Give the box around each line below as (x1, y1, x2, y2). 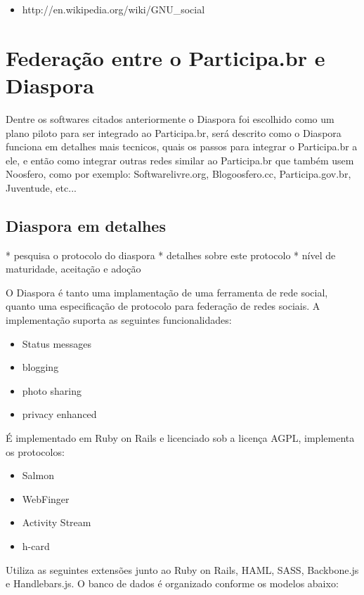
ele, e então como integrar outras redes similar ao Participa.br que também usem (6, 152, 354, 167)
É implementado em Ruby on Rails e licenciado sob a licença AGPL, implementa (6, 431, 355, 445)
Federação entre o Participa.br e (6, 43, 325, 72)
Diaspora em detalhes (6, 214, 166, 236)
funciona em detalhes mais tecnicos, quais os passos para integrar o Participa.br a (6, 139, 358, 154)
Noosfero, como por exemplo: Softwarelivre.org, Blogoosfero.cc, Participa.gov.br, (6, 166, 351, 181)
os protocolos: (6, 444, 65, 459)
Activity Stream (22, 515, 91, 530)
